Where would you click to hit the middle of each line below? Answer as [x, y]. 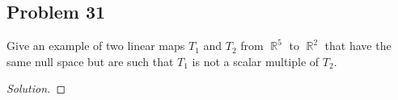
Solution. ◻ [36, 88]
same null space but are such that [90, 61]
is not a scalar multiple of [256, 61]
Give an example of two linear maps [96, 46]
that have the [358, 46]
